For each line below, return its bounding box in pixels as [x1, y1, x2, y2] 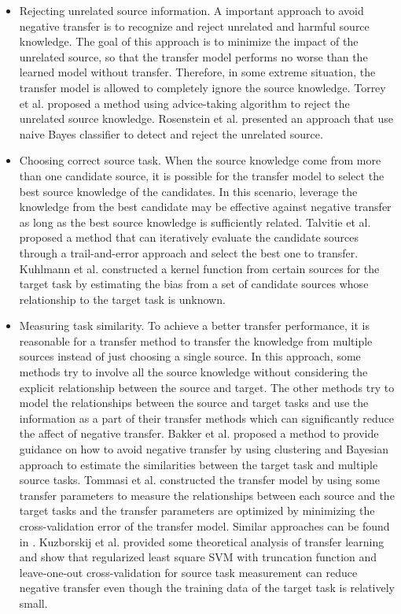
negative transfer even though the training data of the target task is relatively [19, 579, 395, 596]
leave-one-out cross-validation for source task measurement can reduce [19, 564, 358, 580]
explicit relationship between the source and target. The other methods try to [19, 379, 395, 395]
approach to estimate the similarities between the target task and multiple [19, 456, 378, 472]
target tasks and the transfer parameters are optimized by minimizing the [19, 502, 375, 519]
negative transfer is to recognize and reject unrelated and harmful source [19, 17, 370, 34]
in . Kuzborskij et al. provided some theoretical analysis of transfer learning [19, 533, 384, 549]
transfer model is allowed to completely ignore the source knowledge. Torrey [19, 79, 386, 95]
